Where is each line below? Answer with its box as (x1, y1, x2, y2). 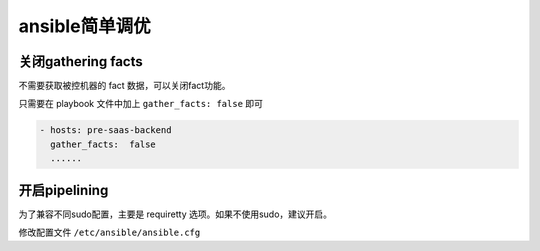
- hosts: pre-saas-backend (39, 125, 172, 136)
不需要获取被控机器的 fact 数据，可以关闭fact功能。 (18, 80, 231, 92)
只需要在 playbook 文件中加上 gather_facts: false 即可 (18, 98, 264, 110)
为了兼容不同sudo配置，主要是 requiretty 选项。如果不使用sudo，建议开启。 (18, 208, 333, 220)
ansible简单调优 (18, 15, 151, 37)
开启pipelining (18, 181, 109, 199)
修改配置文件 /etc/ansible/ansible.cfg (18, 226, 201, 239)
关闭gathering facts (18, 53, 144, 70)
